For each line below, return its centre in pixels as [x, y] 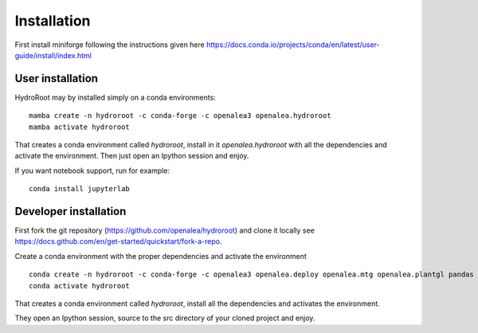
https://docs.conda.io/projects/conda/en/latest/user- [293, 45]
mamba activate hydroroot [80, 127]
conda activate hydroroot [80, 286]
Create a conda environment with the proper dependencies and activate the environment [161, 256]
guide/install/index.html [53, 55]
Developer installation [71, 212]
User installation [57, 78]
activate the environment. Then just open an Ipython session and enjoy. [132, 156]
